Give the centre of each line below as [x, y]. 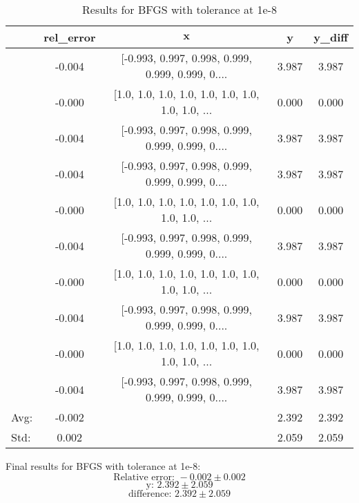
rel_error [70, 37]
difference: [150, 494]
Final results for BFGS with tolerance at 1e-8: [103, 466]
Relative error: [144, 477]
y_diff [331, 37]
